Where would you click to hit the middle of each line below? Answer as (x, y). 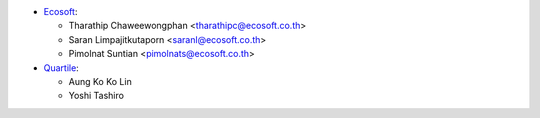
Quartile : (61, 67)
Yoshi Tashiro (96, 96)
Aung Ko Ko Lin (100, 81)
